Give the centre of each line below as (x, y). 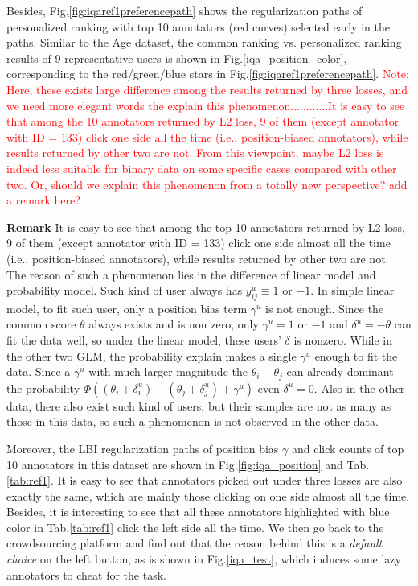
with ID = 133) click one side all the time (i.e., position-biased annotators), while (207, 136)
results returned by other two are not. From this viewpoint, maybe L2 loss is (195, 153)
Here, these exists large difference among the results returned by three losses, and (207, 89)
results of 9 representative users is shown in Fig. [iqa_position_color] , (177, 58)
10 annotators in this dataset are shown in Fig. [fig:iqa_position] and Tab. (188, 464)
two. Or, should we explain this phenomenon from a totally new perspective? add (207, 184)
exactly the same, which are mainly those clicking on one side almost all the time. (208, 495)
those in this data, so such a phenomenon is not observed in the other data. (193, 421)
